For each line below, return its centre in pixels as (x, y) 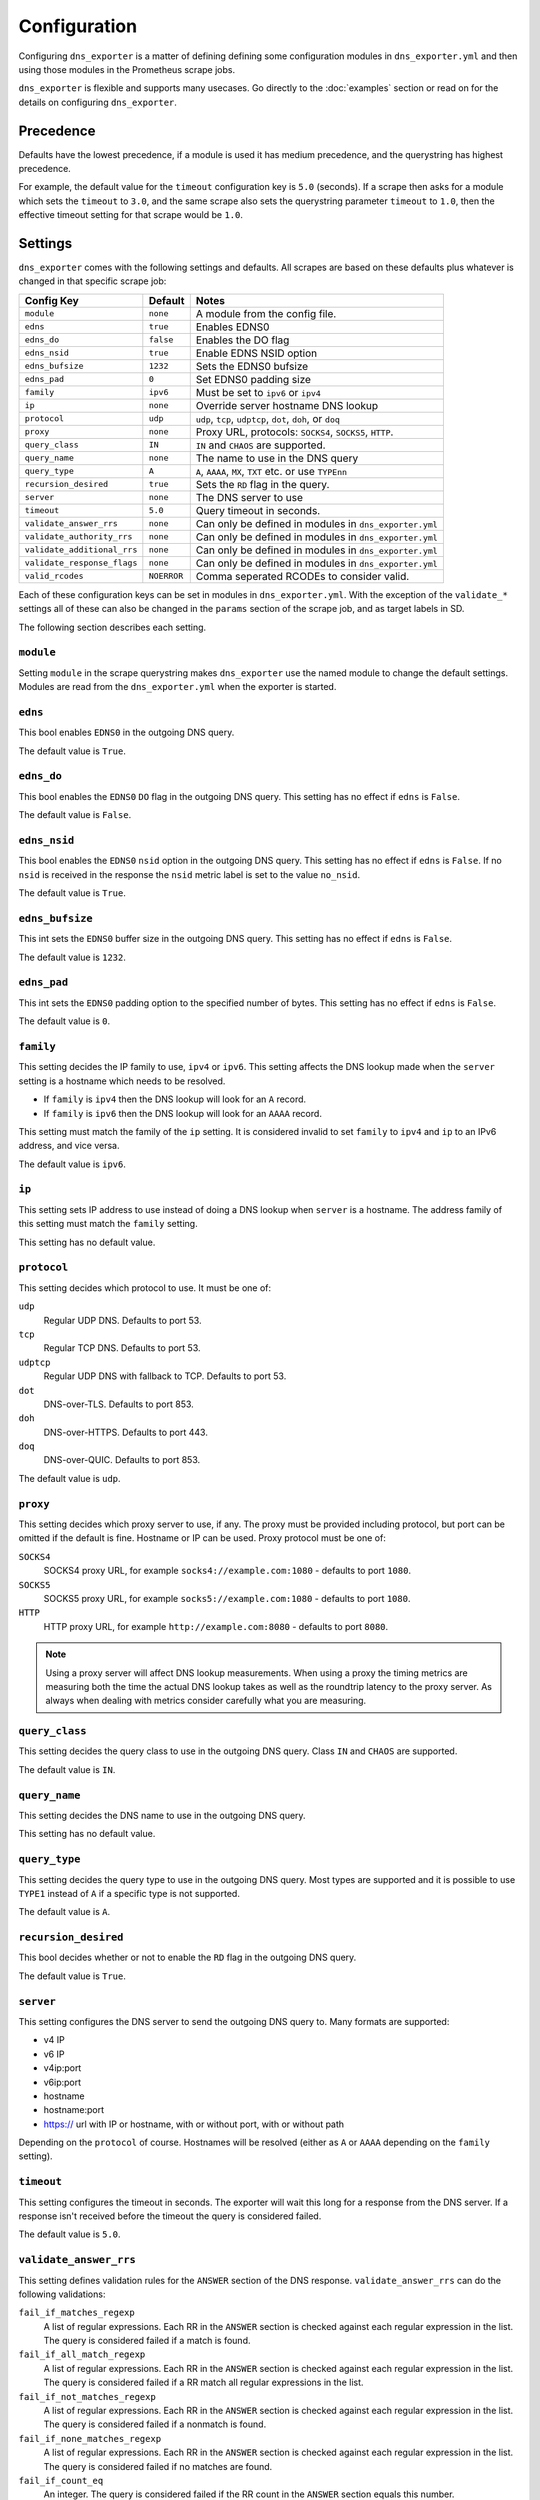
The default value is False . (75, 815)
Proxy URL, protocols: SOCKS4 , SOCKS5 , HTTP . (294, 432)
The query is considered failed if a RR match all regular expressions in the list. (203, 2382)
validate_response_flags (81, 563)
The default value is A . (64, 1912)
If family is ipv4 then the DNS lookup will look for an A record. (175, 1099)
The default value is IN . (67, 1769)
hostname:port (74, 2110)
